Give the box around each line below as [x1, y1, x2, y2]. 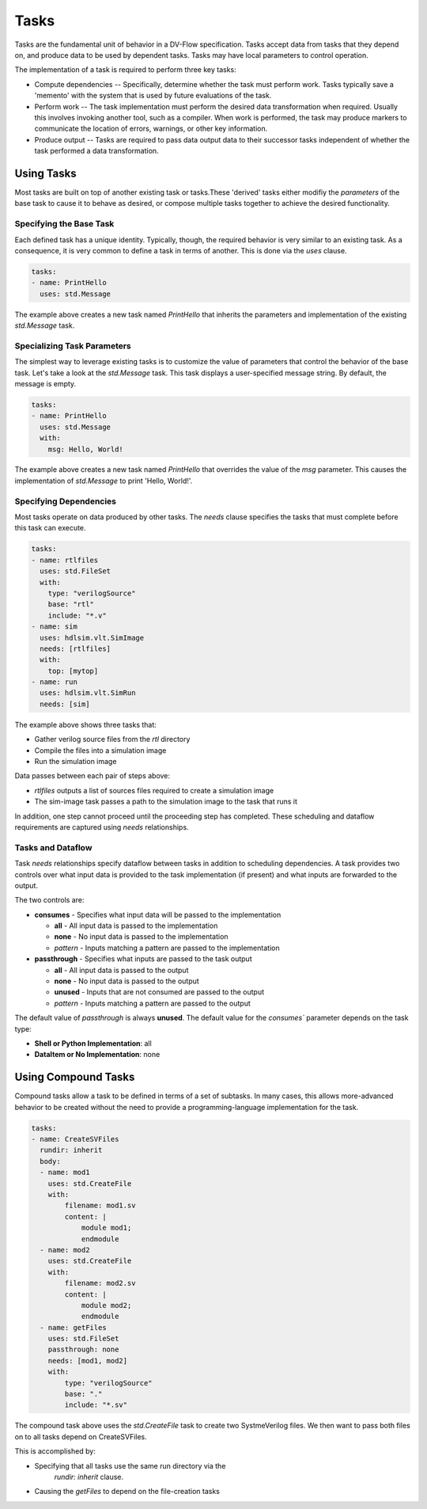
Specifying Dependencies [14, 496, 117, 507]
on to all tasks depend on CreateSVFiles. [14, 1431, 148, 1441]
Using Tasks [14, 166, 77, 180]
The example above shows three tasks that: [14, 720, 157, 729]
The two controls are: [14, 895, 85, 905]
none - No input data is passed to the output [54, 976, 199, 986]
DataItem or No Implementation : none [34, 1050, 161, 1059]
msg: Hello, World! [47, 444, 124, 454]
